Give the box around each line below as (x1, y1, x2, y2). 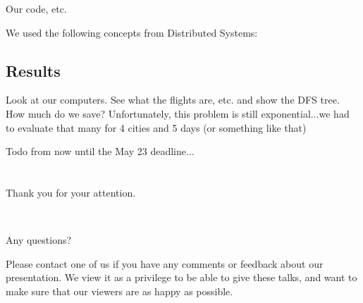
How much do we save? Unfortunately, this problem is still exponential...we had (6, 106, 350, 120)
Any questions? (6, 233, 72, 247)
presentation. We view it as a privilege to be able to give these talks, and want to (6, 270, 357, 285)
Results (6, 59, 61, 81)
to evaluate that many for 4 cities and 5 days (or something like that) (6, 120, 307, 135)
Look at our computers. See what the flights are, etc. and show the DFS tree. (6, 92, 340, 107)
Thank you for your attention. (6, 185, 136, 199)
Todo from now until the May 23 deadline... (6, 144, 195, 159)
